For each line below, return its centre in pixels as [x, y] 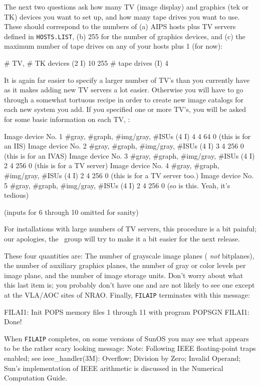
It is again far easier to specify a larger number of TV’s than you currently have [127, 80]
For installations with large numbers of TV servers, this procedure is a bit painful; [130, 229]
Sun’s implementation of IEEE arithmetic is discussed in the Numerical [114, 368]
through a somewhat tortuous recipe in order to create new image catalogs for [124, 99]
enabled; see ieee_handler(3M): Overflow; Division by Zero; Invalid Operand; [122, 358]
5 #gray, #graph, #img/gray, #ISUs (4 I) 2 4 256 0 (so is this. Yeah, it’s [117, 185]
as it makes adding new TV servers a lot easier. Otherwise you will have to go [124, 90]
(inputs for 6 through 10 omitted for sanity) [71, 212]
